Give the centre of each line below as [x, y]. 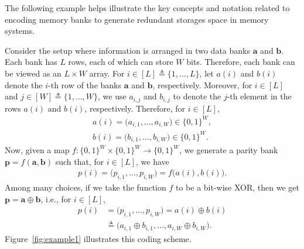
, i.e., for [56, 198]
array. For [107, 73]
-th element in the [259, 96]
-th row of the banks [85, 84]
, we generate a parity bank [229, 150]
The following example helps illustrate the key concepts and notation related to [147, 8]
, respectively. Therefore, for [135, 108]
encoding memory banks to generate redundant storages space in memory [137, 19]
